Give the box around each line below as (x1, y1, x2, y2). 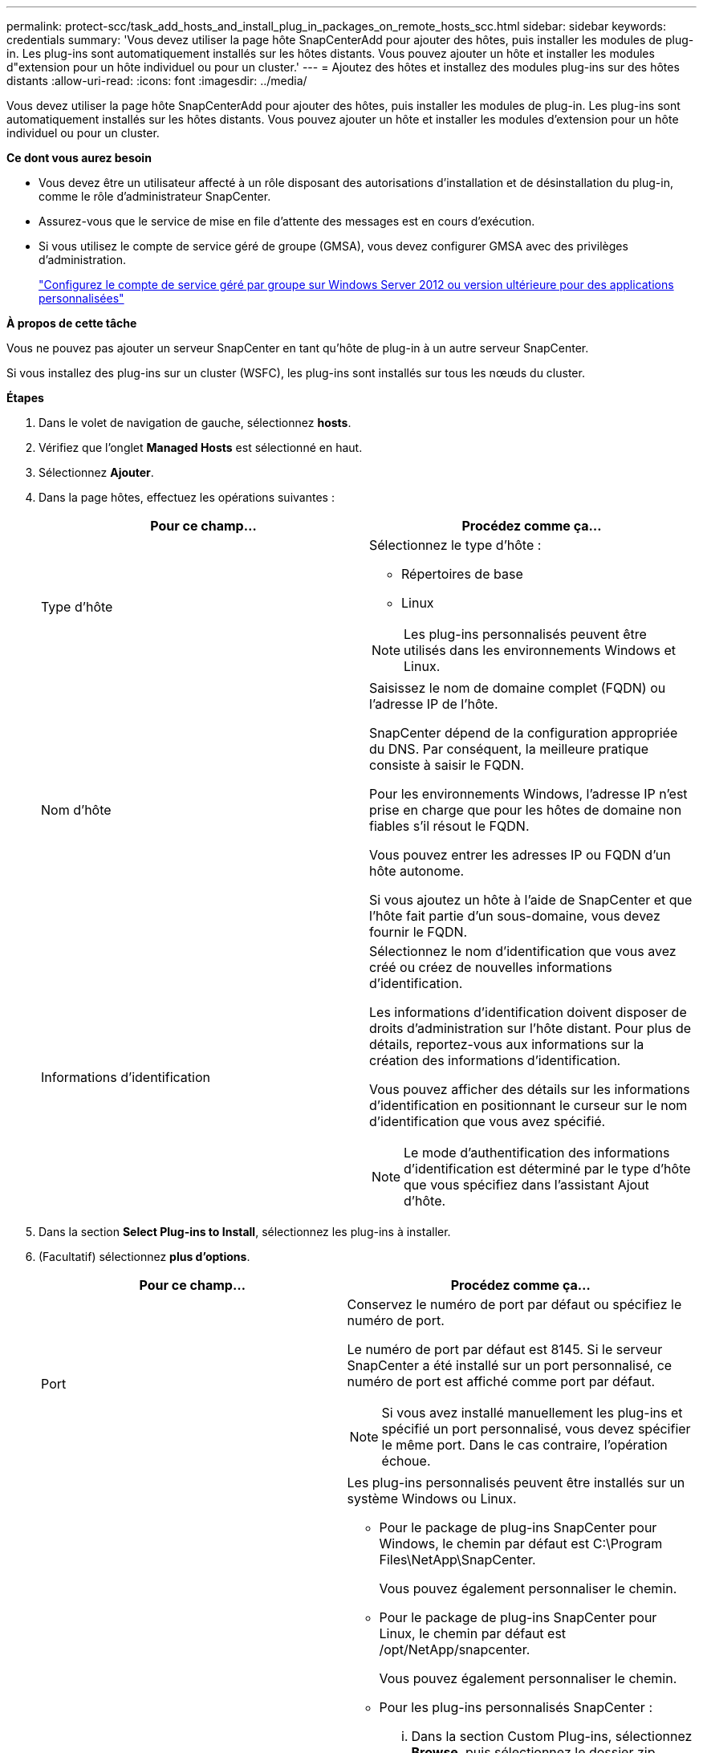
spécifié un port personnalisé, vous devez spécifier (381, 1421, 691, 1437)
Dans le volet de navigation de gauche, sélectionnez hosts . (39, 416, 351, 429)
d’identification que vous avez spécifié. (369, 1113, 606, 1129)
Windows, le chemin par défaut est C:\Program (379, 1535, 663, 1552)
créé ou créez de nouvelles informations (369, 959, 612, 975)
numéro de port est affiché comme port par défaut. (347, 1373, 656, 1389)
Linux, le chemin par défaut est (379, 1625, 567, 1641)
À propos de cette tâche (6, 316, 137, 330)
